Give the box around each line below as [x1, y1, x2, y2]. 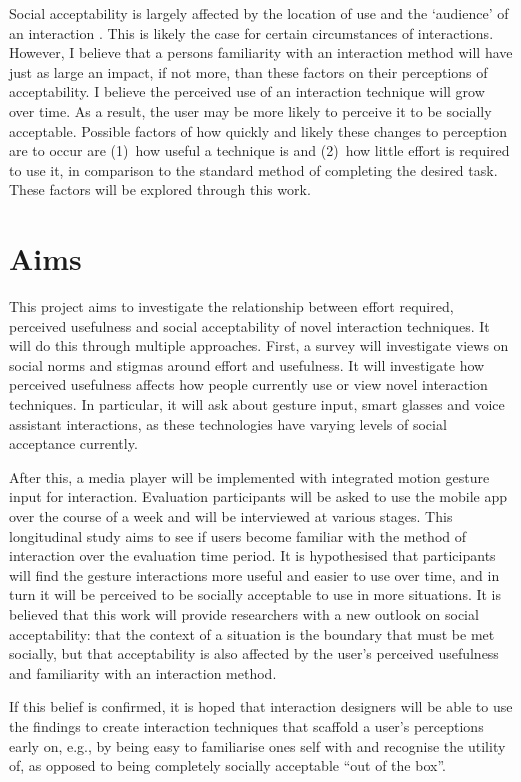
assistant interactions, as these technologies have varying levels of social [9, 413, 447, 434]
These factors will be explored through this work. [9, 179, 311, 200]
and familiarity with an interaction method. [9, 662, 277, 683]
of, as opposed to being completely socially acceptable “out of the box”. [9, 755, 446, 776]
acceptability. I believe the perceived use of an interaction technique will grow [9, 81, 485, 102]
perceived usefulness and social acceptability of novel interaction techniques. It [9, 315, 490, 336]
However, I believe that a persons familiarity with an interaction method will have [9, 42, 513, 63]
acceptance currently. [9, 433, 138, 454]
